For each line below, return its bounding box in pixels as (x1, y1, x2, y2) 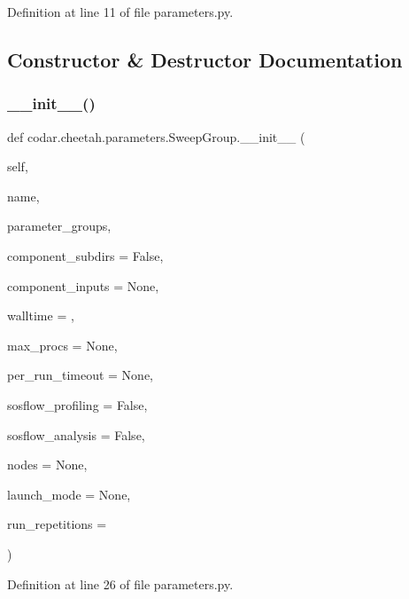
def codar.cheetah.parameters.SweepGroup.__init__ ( (7, 127, 305, 146)
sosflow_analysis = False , (7, 425, 145, 444)
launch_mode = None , (7, 485, 131, 503)
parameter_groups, (7, 217, 112, 235)
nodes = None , (7, 455, 88, 474)
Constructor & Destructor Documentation (7, 45, 403, 73)
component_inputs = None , (7, 276, 159, 295)
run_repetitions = (7, 515, 107, 533)
